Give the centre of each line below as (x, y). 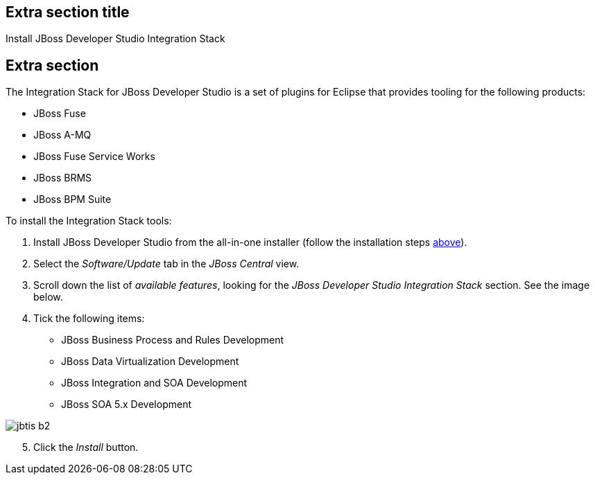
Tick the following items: (89, 319)
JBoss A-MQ (62, 135)
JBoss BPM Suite (72, 199)
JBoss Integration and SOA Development (154, 383)
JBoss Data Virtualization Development (150, 362)
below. (48, 297)
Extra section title (68, 12)
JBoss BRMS (63, 178)
